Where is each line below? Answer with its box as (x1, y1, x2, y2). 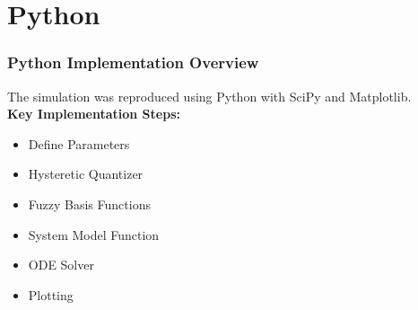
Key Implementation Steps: (7, 104, 180, 123)
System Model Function (28, 225, 160, 244)
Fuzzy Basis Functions (28, 194, 151, 213)
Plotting (28, 285, 74, 304)
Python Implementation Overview (7, 51, 259, 74)
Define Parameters (28, 134, 130, 153)
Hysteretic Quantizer (28, 164, 144, 183)
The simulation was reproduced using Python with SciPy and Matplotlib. (7, 86, 412, 105)
